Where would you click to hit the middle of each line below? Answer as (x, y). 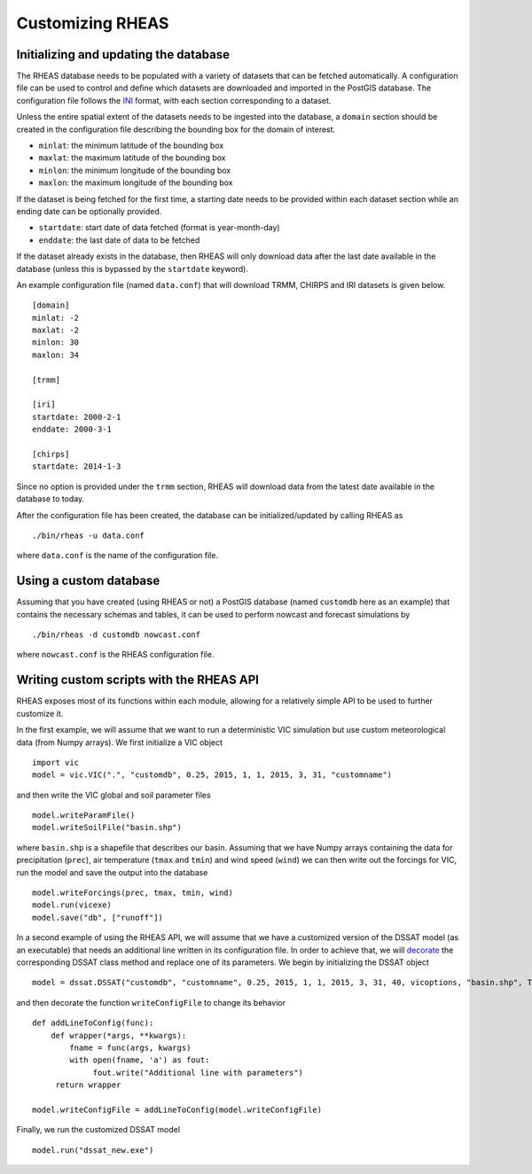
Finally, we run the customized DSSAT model (98, 1130)
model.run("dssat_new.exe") (93, 1150)
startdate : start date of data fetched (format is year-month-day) (159, 228)
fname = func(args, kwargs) (130, 1047)
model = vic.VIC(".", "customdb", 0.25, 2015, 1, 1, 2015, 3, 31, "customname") (212, 775)
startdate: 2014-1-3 (77, 466)
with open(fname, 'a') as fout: (140, 1060)
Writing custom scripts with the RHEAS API (137, 680)
